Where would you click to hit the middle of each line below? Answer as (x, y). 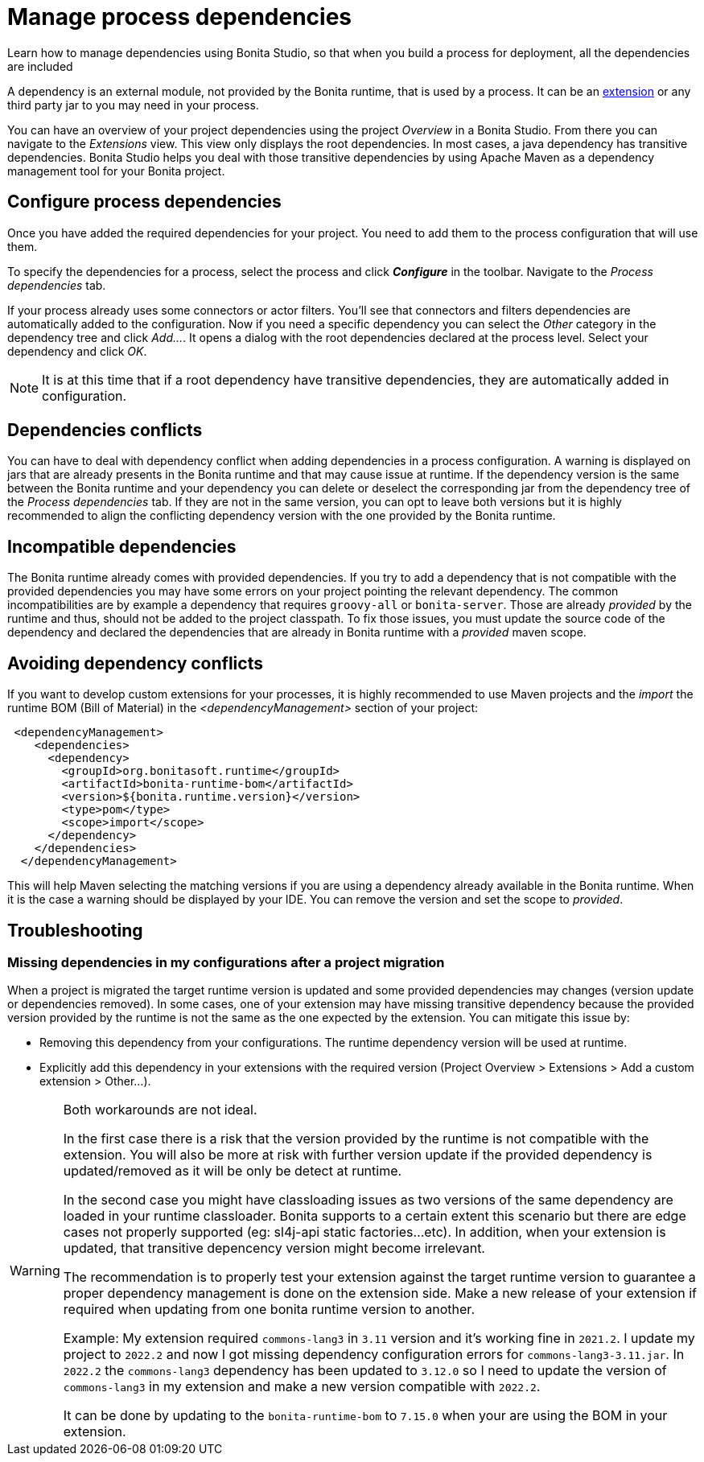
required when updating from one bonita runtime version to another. (269, 1310)
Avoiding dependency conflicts (135, 663)
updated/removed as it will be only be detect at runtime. (233, 1171)
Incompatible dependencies (122, 546)
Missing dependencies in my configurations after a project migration (226, 962)
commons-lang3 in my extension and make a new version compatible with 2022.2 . (302, 1387)
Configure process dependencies (144, 202)
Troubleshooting (75, 930)
